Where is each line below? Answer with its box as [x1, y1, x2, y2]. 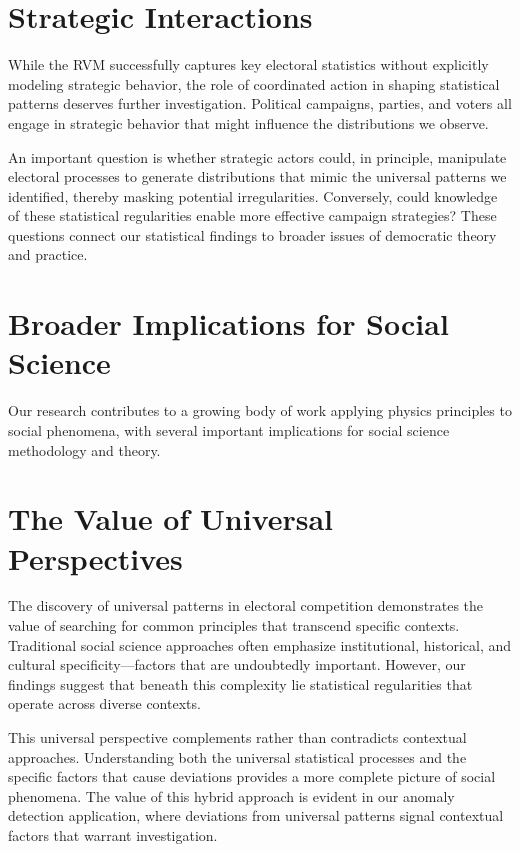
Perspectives [8, 537, 183, 578]
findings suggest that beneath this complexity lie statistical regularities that [8, 673, 473, 694]
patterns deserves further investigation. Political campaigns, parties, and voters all [8, 93, 512, 114]
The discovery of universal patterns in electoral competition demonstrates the [8, 595, 484, 616]
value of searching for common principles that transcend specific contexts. [8, 615, 460, 636]
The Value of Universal [8, 498, 334, 539]
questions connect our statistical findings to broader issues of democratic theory [8, 224, 497, 245]
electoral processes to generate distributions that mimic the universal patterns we [8, 166, 507, 187]
